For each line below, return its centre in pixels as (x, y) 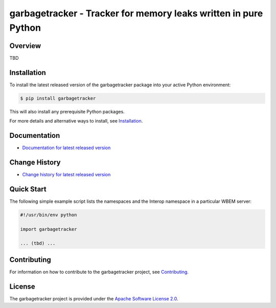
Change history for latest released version (66, 174)
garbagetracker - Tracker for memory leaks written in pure (136, 13)
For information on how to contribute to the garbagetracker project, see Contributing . (99, 272)
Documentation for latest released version (66, 148)
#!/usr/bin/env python (49, 215)
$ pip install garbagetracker (58, 98)
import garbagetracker (49, 229)
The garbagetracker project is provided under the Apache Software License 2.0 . (94, 298)
